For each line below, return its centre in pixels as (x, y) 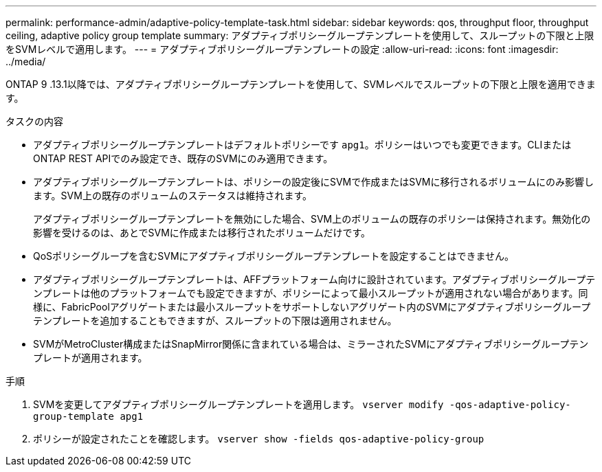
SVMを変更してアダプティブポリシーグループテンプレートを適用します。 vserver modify (238, 404)
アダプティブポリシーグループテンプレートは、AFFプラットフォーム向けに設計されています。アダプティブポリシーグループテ (314, 279)
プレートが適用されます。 (90, 358)
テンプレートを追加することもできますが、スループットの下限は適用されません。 (215, 321)
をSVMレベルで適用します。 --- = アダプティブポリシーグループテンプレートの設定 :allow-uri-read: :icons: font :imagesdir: (282, 49)
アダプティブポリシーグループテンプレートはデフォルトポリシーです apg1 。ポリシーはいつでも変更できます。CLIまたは (302, 145)
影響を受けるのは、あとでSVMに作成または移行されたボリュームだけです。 (202, 233)
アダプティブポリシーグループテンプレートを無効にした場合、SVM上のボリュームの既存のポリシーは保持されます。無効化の (312, 219)
